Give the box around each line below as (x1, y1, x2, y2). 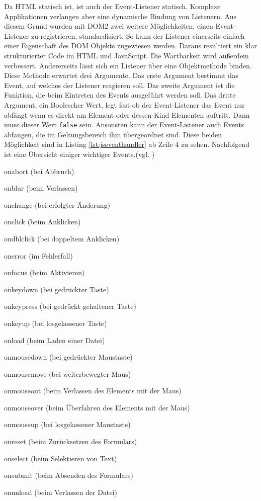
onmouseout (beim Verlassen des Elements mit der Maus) (4, 385, 182, 396)
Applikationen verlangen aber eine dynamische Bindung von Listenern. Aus (4, 11, 236, 21)
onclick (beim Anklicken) (4, 216, 81, 227)
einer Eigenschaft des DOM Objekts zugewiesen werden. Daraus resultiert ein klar (4, 40, 257, 51)
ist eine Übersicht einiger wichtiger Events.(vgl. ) (4, 148, 155, 159)
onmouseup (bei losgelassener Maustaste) (4, 419, 131, 430)
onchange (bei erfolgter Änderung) (4, 199, 110, 210)
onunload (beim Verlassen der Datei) (4, 486, 117, 497)
